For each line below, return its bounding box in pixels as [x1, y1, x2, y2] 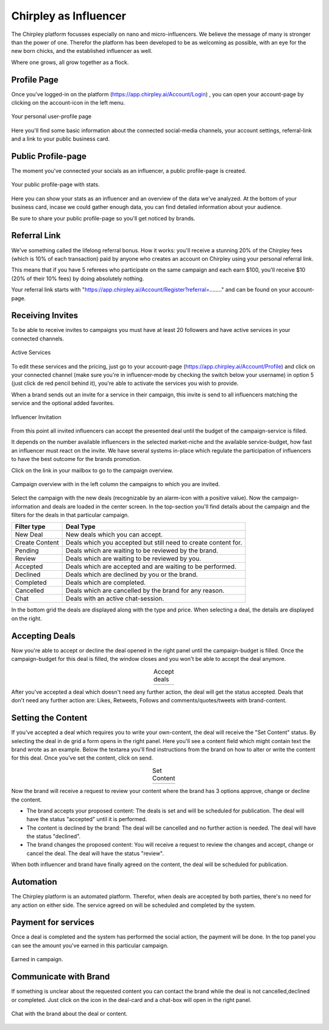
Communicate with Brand [11, 972, 110, 982]
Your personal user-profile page [11, 113, 91, 120]
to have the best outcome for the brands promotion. [11, 456, 141, 463]
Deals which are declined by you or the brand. [65, 570, 198, 579]
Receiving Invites [11, 311, 79, 321]
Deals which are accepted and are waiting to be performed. [65, 562, 237, 571]
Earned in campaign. [11, 956, 63, 963]
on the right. [11, 615, 42, 622]
